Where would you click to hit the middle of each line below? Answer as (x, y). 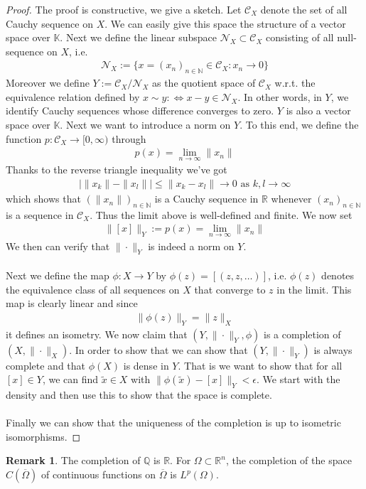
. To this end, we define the (299, 124)
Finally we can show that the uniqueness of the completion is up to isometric (173, 423)
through (129, 138)
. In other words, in (280, 96)
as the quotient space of (204, 83)
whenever (291, 199)
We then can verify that (58, 246)
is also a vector (318, 111)
